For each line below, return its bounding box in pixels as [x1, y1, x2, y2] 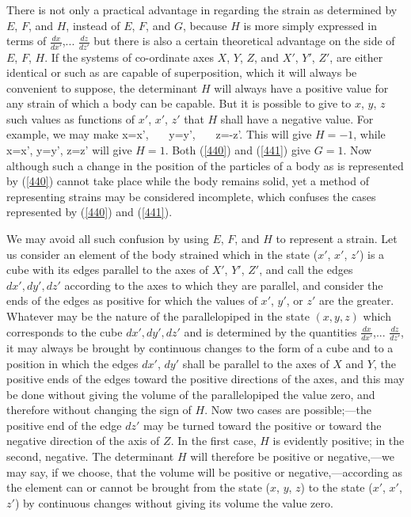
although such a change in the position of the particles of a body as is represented [6, 157, 404, 173]
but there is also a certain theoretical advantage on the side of [93, 32, 395, 49]
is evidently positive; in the [272, 432, 405, 449]
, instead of [66, 17, 120, 33]
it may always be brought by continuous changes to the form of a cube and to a [6, 339, 394, 355]
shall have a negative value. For [220, 110, 374, 127]
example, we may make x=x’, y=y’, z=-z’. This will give [6, 126, 312, 143]
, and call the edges [259, 261, 353, 278]
